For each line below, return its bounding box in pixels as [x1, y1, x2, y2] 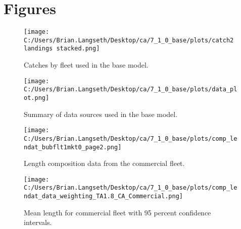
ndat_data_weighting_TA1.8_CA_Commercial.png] [24, 193, 183, 200]
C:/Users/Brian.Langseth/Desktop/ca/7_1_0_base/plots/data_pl [24, 86, 237, 93]
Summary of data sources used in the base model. [24, 108, 178, 119]
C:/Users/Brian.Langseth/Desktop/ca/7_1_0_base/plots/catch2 [24, 36, 234, 44]
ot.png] [24, 94, 50, 101]
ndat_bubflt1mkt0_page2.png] [24, 143, 122, 151]
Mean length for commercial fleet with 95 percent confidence [24, 207, 211, 217]
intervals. [24, 217, 52, 227]
